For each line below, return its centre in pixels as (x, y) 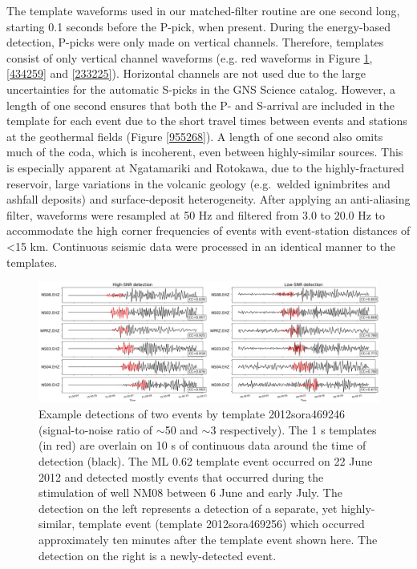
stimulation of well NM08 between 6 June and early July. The (190, 492)
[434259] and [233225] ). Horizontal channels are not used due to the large (186, 73)
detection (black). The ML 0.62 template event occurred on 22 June (206, 461)
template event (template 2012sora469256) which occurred (221, 524)
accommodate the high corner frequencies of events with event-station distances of (208, 230)
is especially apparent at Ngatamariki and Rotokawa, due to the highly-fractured (205, 167)
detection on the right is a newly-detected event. (158, 555)
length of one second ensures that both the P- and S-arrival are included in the (200, 105)
